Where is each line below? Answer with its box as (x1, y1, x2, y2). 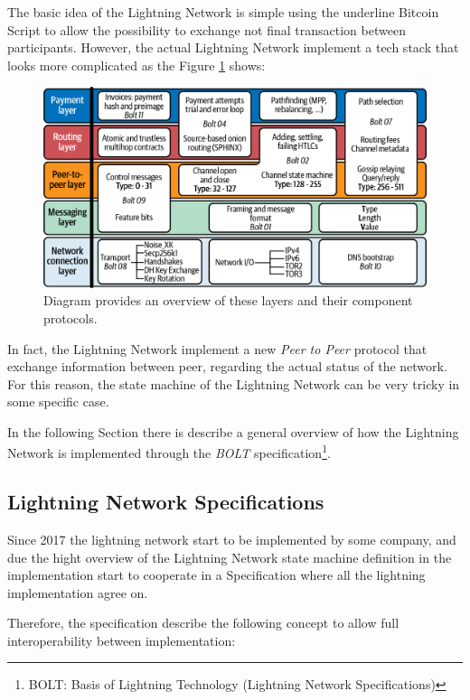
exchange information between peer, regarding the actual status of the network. (7, 357, 447, 376)
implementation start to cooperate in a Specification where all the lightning (7, 565, 426, 584)
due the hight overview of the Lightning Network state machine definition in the (7, 547, 452, 566)
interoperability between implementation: (7, 630, 236, 649)
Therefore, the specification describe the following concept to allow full (7, 613, 399, 632)
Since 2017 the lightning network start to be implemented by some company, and (7, 529, 456, 548)
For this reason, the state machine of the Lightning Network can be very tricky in (7, 374, 460, 393)
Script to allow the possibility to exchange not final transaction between (7, 20, 406, 39)
